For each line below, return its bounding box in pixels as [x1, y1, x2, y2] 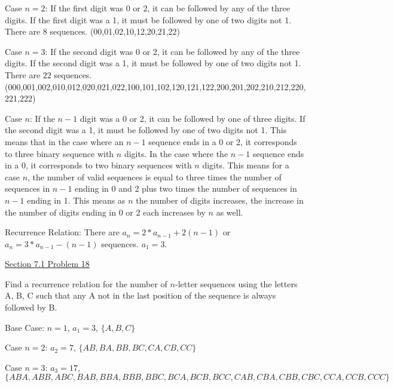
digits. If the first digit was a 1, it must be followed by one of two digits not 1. [5, 13, 292, 26]
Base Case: [5, 321, 45, 333]
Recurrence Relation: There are [5, 226, 120, 238]
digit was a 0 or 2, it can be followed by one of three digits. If [80, 112, 306, 124]
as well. [216, 205, 243, 218]
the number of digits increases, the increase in [136, 193, 304, 206]
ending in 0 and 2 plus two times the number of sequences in [75, 182, 297, 195]
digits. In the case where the [124, 147, 228, 159]
